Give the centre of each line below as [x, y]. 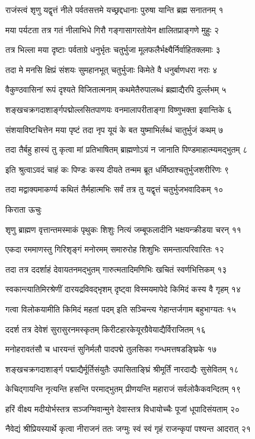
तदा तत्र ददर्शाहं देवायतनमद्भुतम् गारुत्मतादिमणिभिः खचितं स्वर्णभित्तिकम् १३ [116, 269]
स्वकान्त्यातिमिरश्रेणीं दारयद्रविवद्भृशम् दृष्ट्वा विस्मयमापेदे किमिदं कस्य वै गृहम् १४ [123, 289]
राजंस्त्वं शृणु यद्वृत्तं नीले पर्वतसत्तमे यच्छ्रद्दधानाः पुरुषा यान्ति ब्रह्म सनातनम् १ [114, 10]
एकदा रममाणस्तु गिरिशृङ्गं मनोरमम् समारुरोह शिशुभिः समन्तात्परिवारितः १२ [115, 249]
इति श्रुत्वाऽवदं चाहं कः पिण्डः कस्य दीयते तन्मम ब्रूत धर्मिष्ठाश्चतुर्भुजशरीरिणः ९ [117, 169]
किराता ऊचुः [23, 209]
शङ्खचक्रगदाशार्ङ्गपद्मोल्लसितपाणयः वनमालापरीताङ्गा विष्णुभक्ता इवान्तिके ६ [119, 109]
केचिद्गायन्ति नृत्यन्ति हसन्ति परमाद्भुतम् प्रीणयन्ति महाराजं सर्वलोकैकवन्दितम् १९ [123, 389]
